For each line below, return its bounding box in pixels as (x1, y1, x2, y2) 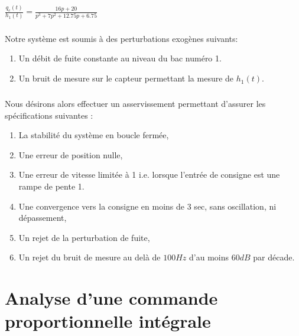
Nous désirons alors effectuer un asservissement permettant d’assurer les (5, 97, 266, 110)
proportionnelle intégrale (5, 309, 211, 333)
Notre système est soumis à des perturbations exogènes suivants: (5, 32, 238, 44)
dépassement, (18, 211, 67, 224)
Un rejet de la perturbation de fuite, (18, 231, 150, 243)
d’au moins (189, 251, 229, 263)
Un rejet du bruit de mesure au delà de (18, 251, 161, 263)
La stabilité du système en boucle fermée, (18, 129, 169, 141)
